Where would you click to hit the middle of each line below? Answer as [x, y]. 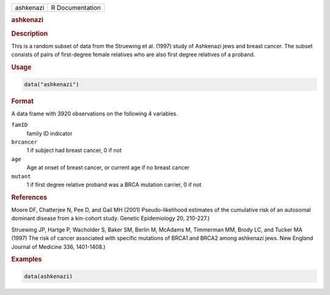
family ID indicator [50, 133]
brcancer [24, 142]
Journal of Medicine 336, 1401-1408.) [58, 247]
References [29, 197]
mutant [21, 176]
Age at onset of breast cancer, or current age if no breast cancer [108, 167]
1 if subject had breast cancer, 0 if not [74, 150]
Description [30, 34]
